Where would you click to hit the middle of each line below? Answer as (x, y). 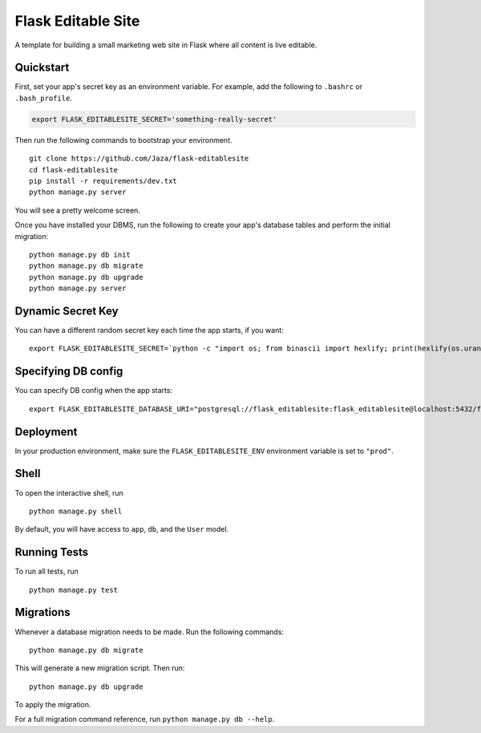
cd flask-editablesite (74, 170)
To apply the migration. (53, 705)
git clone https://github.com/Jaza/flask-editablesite (139, 159)
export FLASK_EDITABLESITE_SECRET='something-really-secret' (154, 119)
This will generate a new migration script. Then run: (100, 668)
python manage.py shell (76, 511)
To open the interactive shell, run (69, 492)
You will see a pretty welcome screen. (77, 210)
